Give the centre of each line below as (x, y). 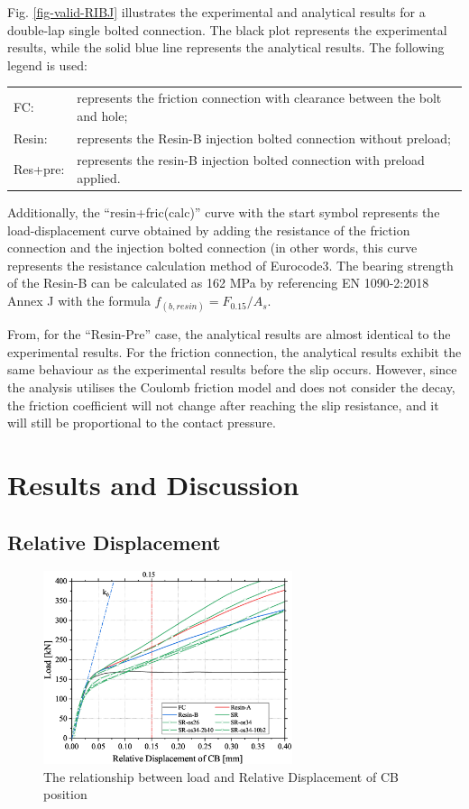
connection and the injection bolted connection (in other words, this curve (212, 248)
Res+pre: (39, 169)
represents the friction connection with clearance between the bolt (259, 98)
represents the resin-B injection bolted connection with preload (251, 160)
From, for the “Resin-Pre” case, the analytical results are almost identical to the (229, 334)
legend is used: (47, 64)
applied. (99, 178)
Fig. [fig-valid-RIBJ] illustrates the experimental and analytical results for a (216, 12)
